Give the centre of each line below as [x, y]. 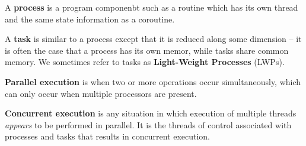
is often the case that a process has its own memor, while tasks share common [147, 50]
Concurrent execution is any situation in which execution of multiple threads [151, 113]
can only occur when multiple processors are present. [101, 93]
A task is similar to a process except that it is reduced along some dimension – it [153, 39]
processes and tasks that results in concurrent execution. [108, 136]
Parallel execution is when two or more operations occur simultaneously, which [153, 81]
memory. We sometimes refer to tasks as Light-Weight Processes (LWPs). [145, 62]
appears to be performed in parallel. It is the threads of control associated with [148, 124]
